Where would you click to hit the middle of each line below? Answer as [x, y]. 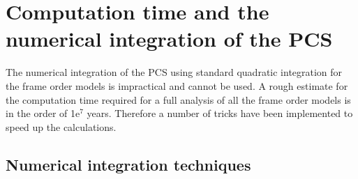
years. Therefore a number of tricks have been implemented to [220, 113]
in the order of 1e [43, 113]
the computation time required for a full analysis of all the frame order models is [178, 99]
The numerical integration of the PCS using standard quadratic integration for [174, 72]
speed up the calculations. [61, 126]
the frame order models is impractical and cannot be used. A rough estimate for [177, 85]
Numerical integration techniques [128, 164]
